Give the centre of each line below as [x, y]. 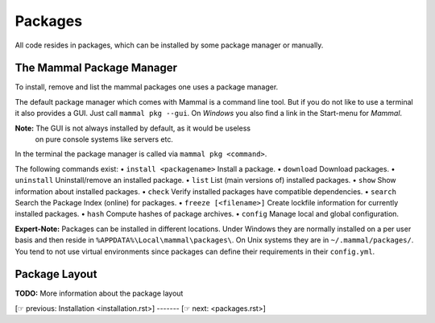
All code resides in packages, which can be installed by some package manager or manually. [169, 45]
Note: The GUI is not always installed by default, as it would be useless [133, 128]
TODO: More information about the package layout [99, 293]
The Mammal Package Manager [96, 68]
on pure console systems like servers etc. [104, 139]
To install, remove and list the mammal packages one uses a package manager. [147, 87]
